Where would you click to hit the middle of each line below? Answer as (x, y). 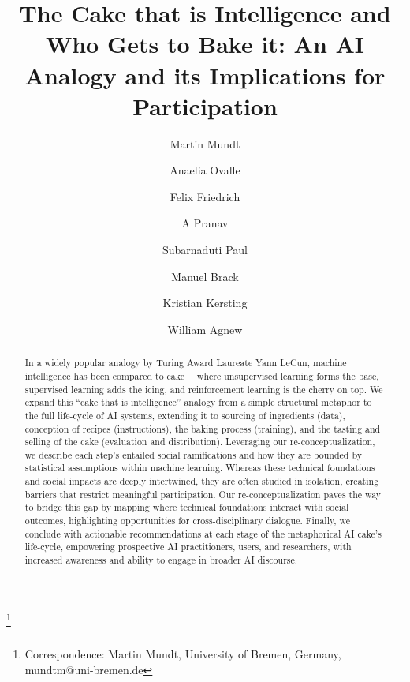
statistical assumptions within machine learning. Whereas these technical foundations (200, 468)
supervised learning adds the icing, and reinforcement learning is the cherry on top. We (204, 389)
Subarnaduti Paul (205, 250)
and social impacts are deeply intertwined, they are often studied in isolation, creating (202, 481)
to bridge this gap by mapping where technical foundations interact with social (187, 507)
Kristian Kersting (205, 303)
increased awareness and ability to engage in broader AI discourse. (161, 560)
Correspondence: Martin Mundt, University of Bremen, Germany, (183, 654)
